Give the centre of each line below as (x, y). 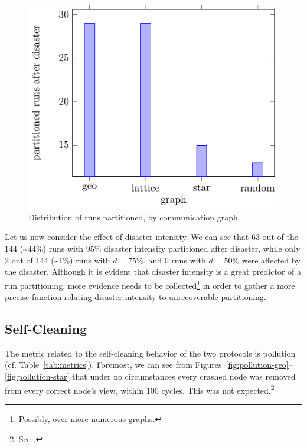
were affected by (271, 260)
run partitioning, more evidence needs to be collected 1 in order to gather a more (150, 284)
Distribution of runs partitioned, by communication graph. (134, 217)
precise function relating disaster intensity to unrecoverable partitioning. (135, 297)
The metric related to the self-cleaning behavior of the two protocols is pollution (150, 353)
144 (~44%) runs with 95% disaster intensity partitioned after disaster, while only (153, 248)
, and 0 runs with (174, 260)
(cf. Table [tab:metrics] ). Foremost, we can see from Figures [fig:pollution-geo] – (149, 365)
